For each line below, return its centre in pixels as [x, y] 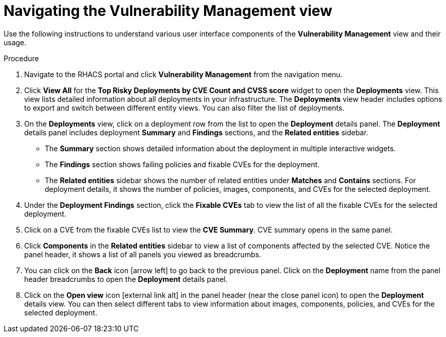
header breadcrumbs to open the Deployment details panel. [126, 279]
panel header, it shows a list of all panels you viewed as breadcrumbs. [143, 254]
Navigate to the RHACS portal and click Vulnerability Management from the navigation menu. [183, 74]
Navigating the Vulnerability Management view [168, 11]
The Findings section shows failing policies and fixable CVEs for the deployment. [182, 164]
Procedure [21, 58]
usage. [15, 42]
